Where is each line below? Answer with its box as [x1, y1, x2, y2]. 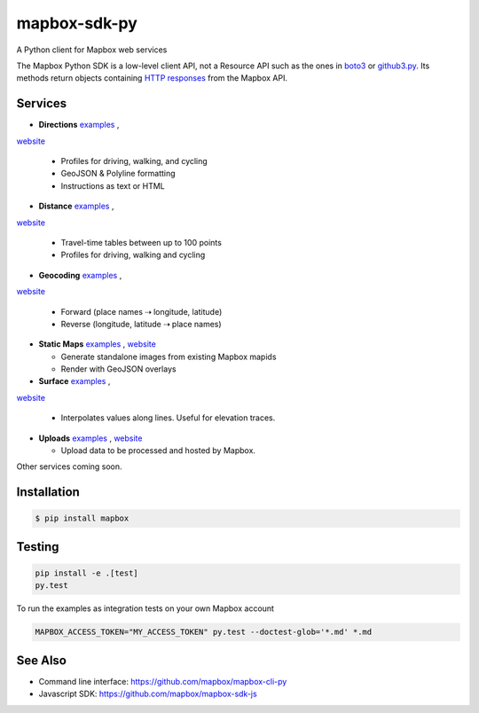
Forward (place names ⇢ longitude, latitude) [60, 306, 223, 317]
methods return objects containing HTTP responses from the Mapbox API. [16, 73, 288, 83]
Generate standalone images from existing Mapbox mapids [60, 351, 277, 362]
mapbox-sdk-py [16, 13, 137, 33]
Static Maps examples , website [38, 339, 157, 349]
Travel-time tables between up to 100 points [60, 237, 222, 247]
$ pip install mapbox [35, 513, 130, 523]
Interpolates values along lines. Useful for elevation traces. [60, 412, 276, 423]
